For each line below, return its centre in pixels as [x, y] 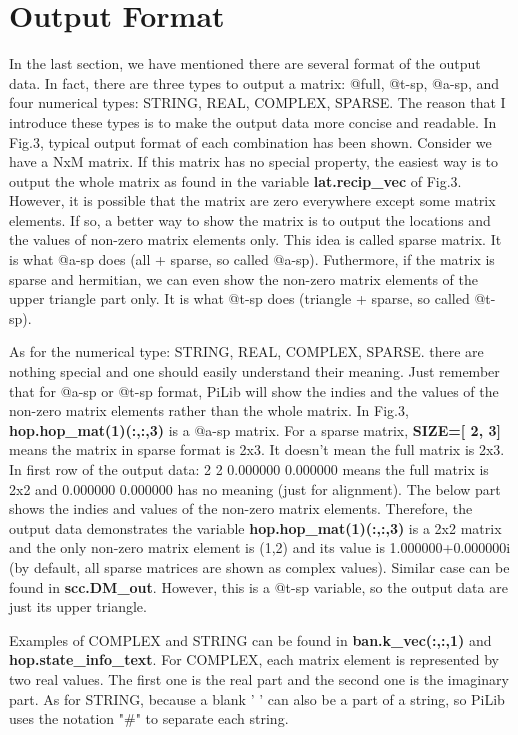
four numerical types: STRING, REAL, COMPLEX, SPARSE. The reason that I [257, 102]
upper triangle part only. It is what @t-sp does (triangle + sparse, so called [239, 298]
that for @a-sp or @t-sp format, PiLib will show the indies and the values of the [254, 390]
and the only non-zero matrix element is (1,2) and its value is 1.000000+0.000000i [260, 547]
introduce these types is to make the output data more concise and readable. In [253, 121]
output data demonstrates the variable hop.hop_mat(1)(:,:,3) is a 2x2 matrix [255, 527]
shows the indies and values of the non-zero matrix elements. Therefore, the [241, 508]
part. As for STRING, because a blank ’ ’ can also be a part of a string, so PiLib [257, 698]
